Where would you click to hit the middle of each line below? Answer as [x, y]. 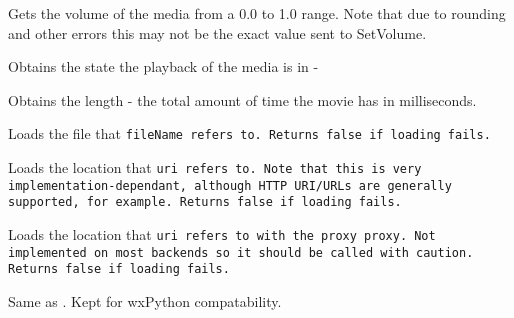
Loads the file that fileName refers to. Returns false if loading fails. [249, 133]
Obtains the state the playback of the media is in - [163, 66]
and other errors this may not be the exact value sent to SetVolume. [217, 32]
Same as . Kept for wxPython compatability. [145, 300]
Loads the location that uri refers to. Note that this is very [215, 167]
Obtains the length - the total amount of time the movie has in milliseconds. [242, 99]
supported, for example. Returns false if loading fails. [205, 202]
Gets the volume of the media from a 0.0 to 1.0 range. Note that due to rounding [257, 13]
